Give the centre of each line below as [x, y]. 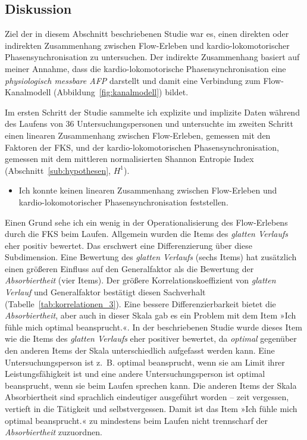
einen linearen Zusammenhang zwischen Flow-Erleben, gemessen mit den [138, 135]
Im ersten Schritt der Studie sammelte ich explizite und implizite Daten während [152, 112]
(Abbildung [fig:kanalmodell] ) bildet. [121, 92]
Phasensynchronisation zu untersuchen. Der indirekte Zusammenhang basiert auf [152, 57]
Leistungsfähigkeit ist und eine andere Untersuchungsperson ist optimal [135, 374]
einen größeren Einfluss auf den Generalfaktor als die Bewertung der [129, 268]
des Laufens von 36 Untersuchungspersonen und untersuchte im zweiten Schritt [149, 124]
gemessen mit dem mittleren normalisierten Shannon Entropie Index [129, 159]
